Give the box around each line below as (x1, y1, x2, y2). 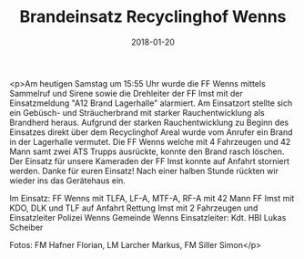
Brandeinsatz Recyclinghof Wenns (19, 6, 287, 27)
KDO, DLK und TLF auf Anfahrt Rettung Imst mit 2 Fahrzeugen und (9, 202, 258, 213)
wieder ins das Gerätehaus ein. (9, 175, 126, 186)
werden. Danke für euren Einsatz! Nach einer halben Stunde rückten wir (9, 165, 279, 176)
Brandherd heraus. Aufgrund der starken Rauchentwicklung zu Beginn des (9, 117, 289, 128)
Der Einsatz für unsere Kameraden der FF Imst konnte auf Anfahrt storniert (9, 155, 289, 166)
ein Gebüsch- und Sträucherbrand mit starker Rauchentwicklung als (9, 107, 266, 118)
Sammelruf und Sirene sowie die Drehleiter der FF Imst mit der (9, 88, 243, 98)
